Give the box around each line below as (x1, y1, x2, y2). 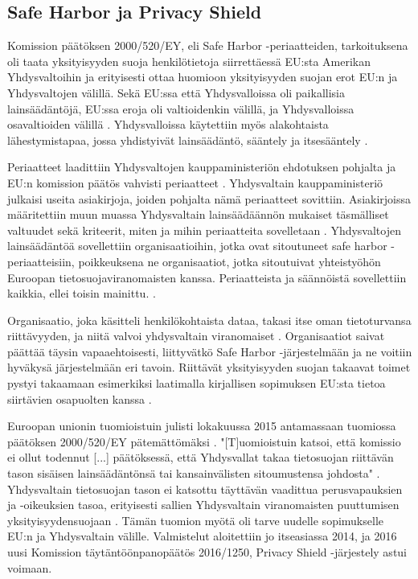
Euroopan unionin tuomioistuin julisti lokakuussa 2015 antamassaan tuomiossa (7, 417, 396, 434)
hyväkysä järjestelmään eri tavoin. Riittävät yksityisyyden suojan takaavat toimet (7, 359, 411, 376)
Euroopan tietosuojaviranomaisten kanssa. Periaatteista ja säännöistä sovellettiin (7, 269, 407, 285)
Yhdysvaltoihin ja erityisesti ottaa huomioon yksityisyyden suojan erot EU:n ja (7, 68, 398, 85)
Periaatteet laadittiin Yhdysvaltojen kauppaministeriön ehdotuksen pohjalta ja (7, 158, 396, 175)
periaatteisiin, (7, 253, 75, 269)
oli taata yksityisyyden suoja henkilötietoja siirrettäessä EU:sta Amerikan (7, 52, 371, 69)
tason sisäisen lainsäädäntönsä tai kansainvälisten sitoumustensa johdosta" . (7, 465, 380, 482)
